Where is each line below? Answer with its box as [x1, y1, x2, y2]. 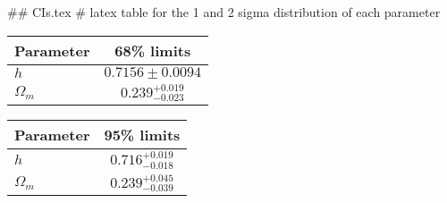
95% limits [104, 124, 181, 146]
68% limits [114, 39, 191, 61]
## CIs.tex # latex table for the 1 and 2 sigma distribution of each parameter [7, 3, 441, 21]
